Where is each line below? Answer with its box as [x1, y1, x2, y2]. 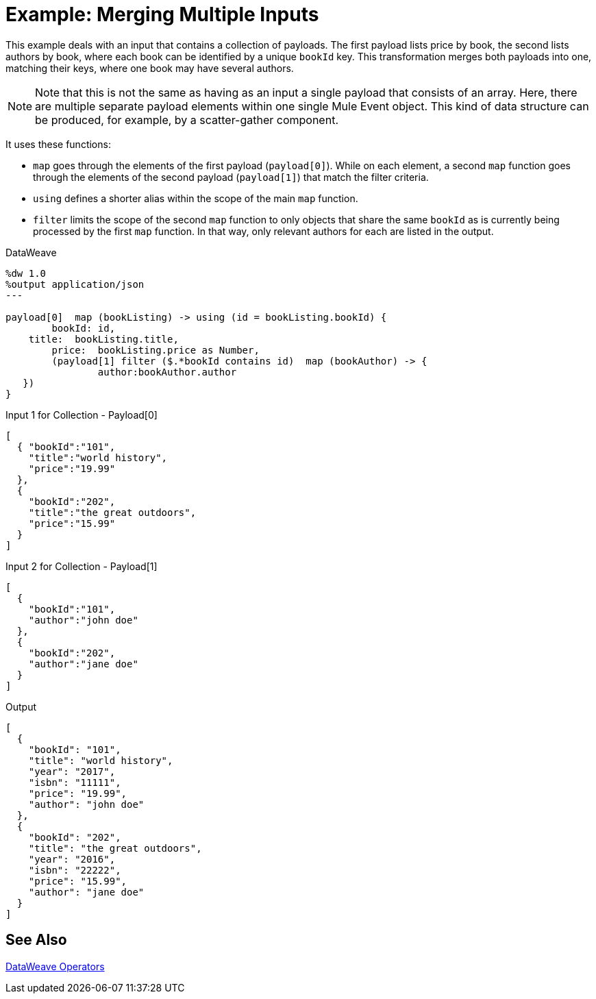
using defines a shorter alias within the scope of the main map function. [33, 192, 358, 204]
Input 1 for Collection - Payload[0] [5, 408, 158, 421]
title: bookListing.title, [28, 333, 179, 345]
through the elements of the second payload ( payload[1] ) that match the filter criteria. [33, 171, 429, 183]
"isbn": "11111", [28, 776, 121, 788]
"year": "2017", [28, 765, 116, 777]
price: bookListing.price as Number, [51, 344, 260, 356]
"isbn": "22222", [28, 864, 121, 876]
